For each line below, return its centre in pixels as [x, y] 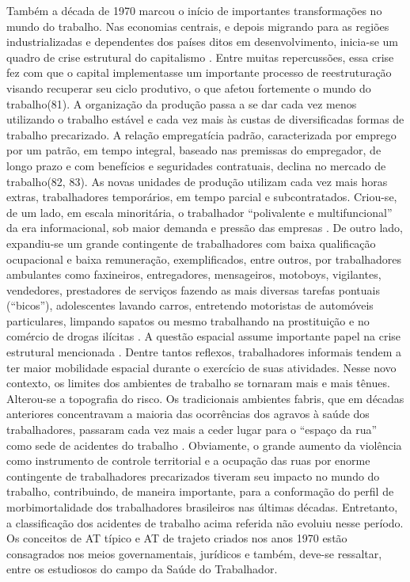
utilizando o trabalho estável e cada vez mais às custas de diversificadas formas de [205, 119]
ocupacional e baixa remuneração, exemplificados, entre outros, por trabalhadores [204, 259]
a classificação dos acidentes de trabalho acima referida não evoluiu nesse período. [205, 522]
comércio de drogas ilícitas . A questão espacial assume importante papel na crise [204, 336]
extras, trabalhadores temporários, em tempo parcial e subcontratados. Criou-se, [202, 197]
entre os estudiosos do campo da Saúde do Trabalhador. [142, 569]
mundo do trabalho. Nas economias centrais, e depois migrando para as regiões [198, 26]
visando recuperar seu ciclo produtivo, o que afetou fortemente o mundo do [189, 87]
